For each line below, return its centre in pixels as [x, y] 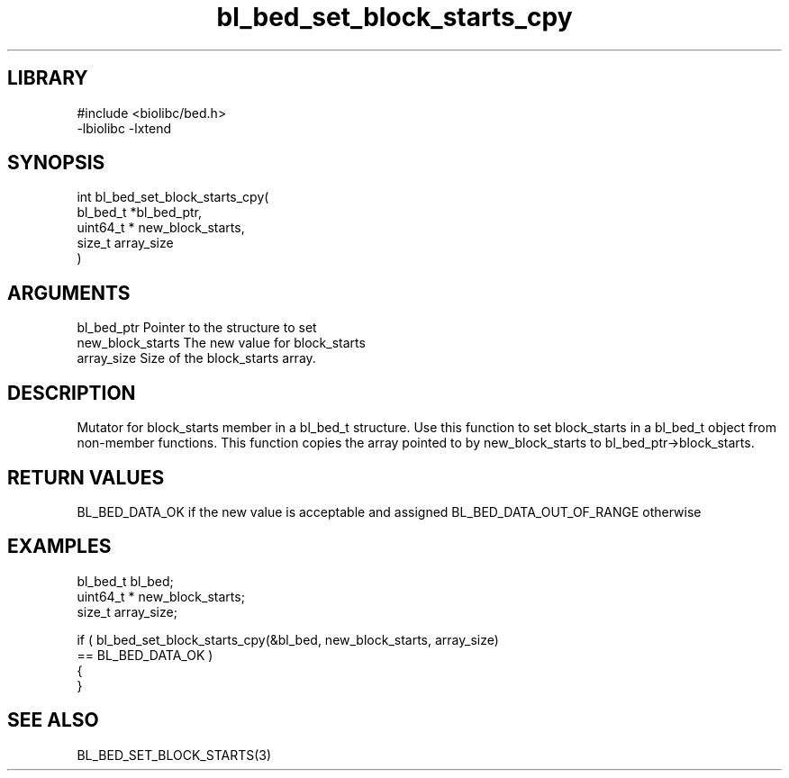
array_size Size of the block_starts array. [196, 358]
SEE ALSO [53, 720]
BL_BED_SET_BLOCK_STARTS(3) [174, 755]
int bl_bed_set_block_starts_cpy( [173, 197]
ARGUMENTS [69, 293]
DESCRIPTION [72, 393]
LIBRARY [48, 78]
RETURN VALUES [86, 477]
